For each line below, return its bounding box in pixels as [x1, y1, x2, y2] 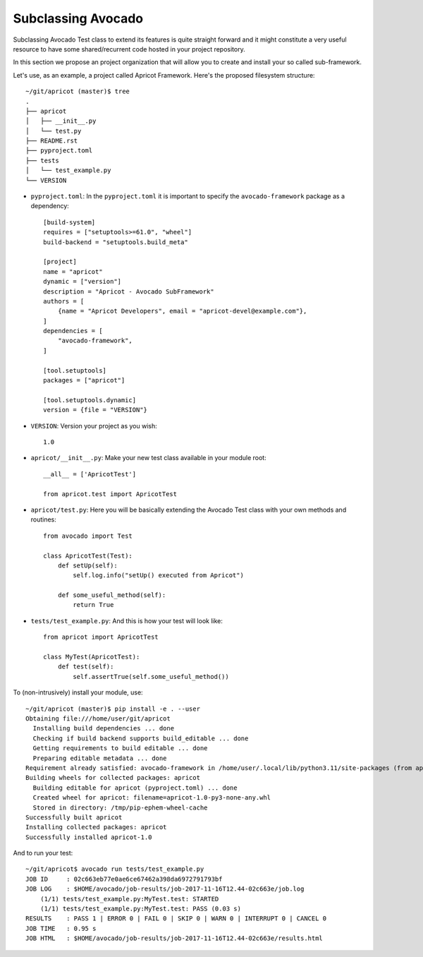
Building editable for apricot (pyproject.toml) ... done [32, 783, 238, 792]
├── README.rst [25, 137, 78, 145]
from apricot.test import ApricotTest [43, 490, 178, 498]
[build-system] [43, 218, 96, 226]
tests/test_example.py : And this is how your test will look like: [30, 616, 223, 625]
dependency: [30, 202, 70, 210]
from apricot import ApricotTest [43, 633, 159, 642]
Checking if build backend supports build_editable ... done [32, 734, 249, 742]
